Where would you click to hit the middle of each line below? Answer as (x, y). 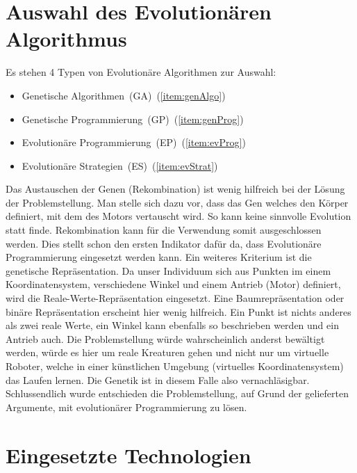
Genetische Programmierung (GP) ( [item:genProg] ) (133, 119)
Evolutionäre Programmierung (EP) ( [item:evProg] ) (134, 142)
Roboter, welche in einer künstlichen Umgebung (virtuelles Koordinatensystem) (175, 366)
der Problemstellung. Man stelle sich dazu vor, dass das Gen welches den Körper (177, 202)
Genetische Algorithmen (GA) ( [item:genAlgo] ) (124, 95)
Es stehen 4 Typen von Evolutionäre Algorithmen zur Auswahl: (141, 72)
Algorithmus (66, 39)
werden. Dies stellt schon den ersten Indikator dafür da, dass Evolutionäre (164, 243)
